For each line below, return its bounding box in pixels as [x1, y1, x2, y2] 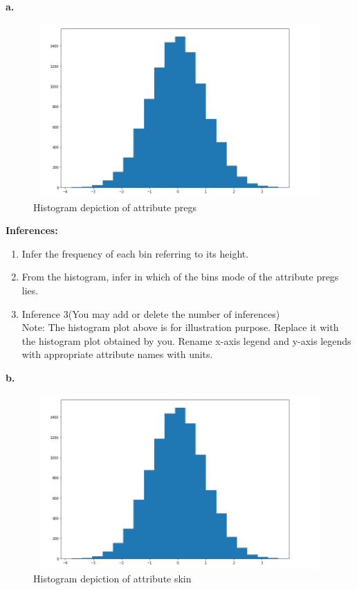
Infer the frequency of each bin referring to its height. [21, 246, 249, 260]
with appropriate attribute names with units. [21, 347, 213, 361]
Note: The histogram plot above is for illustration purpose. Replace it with [21, 320, 339, 334]
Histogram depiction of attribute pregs [33, 199, 196, 214]
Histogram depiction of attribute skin [33, 571, 192, 585]
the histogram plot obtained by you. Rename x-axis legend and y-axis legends [21, 333, 351, 348]
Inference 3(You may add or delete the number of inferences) [21, 306, 280, 321]
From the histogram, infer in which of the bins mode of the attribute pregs [21, 269, 339, 284]
